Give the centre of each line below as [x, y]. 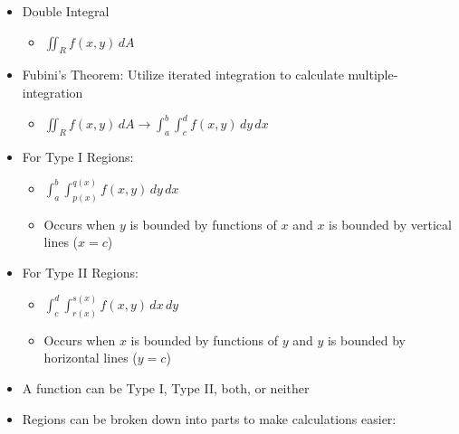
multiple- [373, 75]
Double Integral [66, 11]
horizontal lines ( [91, 358]
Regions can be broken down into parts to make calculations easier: [209, 418]
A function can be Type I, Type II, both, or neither [166, 388]
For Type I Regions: [78, 156]
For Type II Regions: [80, 272]
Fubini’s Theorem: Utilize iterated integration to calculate [183, 75]
